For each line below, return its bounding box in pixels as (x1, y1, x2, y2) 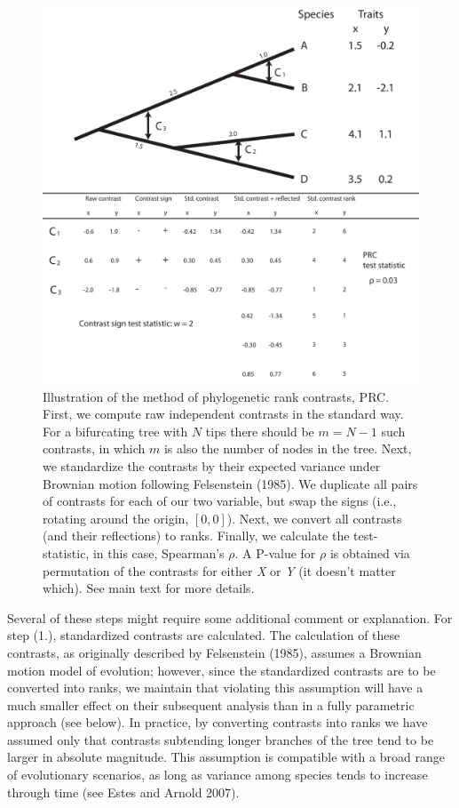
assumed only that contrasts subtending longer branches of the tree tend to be (7, 730, 434, 748)
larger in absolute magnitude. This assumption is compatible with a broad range (7, 748, 445, 766)
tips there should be (205, 421, 314, 440)
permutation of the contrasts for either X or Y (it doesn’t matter (43, 561, 396, 580)
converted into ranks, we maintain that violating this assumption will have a (7, 678, 423, 697)
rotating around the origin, (43, 508, 189, 527)
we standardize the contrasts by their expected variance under (43, 456, 381, 475)
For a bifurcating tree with (43, 421, 188, 440)
